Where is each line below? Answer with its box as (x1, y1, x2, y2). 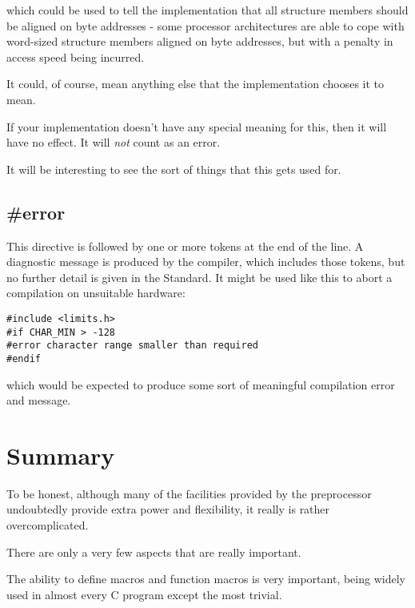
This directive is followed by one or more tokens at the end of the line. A (6, 237, 364, 254)
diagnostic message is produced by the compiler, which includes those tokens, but (6, 253, 405, 270)
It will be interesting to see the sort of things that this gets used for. (6, 160, 341, 177)
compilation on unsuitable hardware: (6, 284, 186, 301)
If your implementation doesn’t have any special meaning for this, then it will (6, 118, 387, 135)
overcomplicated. (6, 517, 89, 534)
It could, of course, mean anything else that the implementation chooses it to (6, 75, 385, 92)
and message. (6, 392, 71, 409)
